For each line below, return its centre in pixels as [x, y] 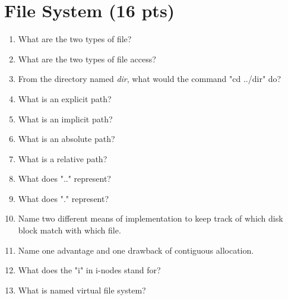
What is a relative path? [63, 158]
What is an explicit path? [65, 98]
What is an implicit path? [65, 119]
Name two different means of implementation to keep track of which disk [151, 218]
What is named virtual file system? [82, 290]
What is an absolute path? [67, 139]
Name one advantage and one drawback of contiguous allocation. [136, 250]
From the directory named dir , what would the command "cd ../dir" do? [150, 79]
